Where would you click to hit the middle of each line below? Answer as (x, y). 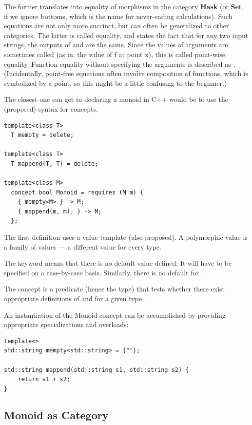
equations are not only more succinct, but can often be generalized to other (116, 26)
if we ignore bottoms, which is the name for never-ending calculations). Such (118, 16)
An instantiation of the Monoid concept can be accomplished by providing (115, 315)
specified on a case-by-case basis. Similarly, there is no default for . (104, 272)
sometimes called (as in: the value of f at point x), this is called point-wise (115, 54)
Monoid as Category (56, 415)
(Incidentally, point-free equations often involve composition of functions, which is (126, 73)
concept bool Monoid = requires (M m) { (77, 192)
